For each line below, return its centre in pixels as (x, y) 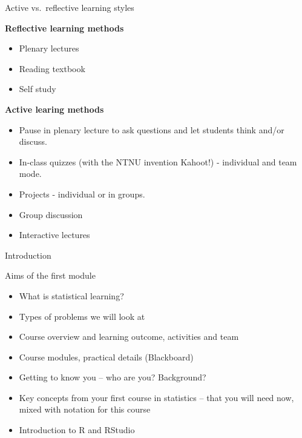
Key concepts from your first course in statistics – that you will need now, (156, 397)
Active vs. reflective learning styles (70, 7)
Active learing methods (54, 109)
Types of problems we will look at (82, 316)
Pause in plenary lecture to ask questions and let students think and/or (152, 129)
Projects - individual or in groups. (82, 194)
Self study (38, 89)
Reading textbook (52, 68)
